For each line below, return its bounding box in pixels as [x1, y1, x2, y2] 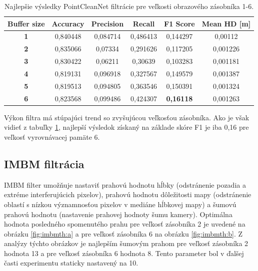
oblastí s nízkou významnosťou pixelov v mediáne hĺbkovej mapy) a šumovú [4, 199, 236, 209]
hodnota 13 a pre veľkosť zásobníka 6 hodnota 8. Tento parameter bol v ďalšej [4, 248, 244, 258]
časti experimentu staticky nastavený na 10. [4, 258, 138, 268]
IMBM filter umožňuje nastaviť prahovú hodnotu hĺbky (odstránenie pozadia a [4, 179, 246, 190]
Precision [91, 18, 124, 28]
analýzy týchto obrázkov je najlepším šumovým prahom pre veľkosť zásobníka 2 [4, 238, 248, 249]
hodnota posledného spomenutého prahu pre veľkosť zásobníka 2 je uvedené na [4, 219, 245, 229]
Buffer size [7, 18, 45, 28]
